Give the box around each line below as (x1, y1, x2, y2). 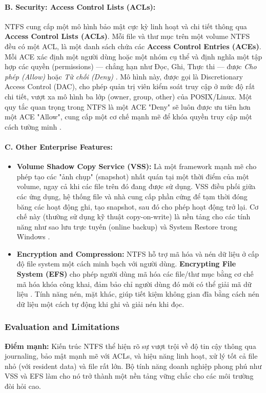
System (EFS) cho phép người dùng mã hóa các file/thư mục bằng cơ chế (16, 268, 254, 279)
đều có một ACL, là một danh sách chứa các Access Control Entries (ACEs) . (5, 40, 261, 51)
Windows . (16, 231, 50, 242)
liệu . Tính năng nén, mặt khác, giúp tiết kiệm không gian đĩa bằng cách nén (16, 288, 259, 299)
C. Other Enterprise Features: (5, 141, 113, 152)
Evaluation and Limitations (5, 320, 119, 333)
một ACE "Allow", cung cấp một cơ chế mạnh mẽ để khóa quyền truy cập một (5, 111, 252, 122)
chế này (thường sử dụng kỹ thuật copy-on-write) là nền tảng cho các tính (16, 211, 251, 222)
